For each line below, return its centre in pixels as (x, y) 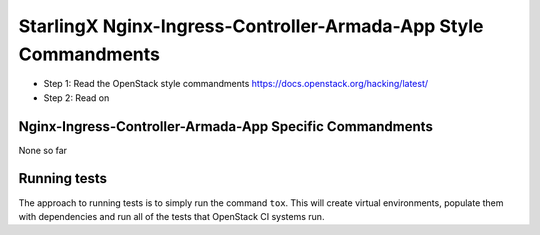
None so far (43, 150)
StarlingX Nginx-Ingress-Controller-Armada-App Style (251, 26)
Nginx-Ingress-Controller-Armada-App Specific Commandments (226, 126)
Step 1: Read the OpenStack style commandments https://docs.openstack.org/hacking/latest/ (236, 84)
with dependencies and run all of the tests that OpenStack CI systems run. (171, 216)
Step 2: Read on (76, 97)
